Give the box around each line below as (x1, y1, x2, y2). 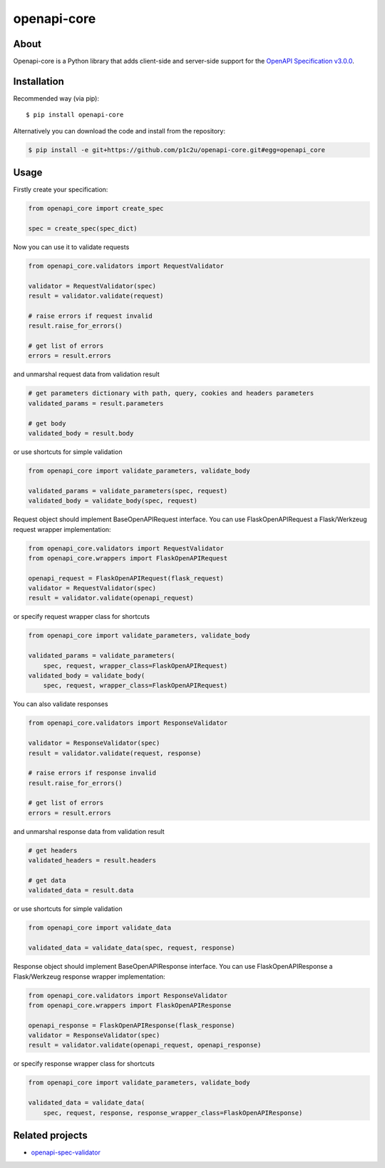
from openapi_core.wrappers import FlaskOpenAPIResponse (28, 1001, 232, 1010)
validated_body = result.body (28, 429, 134, 438)
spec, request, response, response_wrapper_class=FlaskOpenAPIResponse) (43, 1109, 303, 1117)
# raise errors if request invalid (28, 311, 153, 320)
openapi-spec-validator (31, 1148, 101, 1157)
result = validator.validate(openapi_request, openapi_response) (28, 1041, 262, 1049)
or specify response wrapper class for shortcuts (13, 1059, 155, 1068)
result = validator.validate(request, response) (28, 749, 202, 757)
